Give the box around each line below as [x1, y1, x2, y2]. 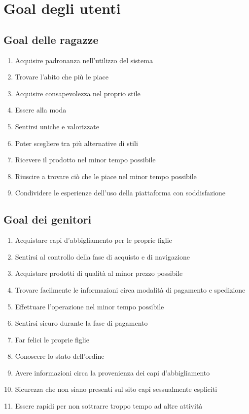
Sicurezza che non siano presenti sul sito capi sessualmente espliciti [15, 384, 217, 394]
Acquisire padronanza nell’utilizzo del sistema [15, 55, 153, 65]
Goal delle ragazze [3, 32, 99, 47]
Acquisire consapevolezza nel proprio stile [15, 88, 141, 98]
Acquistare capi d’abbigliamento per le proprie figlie [15, 235, 172, 245]
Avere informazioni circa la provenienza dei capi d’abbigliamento [15, 367, 210, 377]
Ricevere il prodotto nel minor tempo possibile [15, 154, 156, 165]
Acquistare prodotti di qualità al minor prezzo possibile [15, 268, 183, 278]
